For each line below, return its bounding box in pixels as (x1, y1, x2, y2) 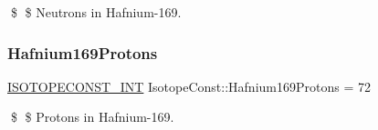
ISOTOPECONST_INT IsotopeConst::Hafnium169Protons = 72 (7, 76, 371, 95)
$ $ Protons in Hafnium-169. (10, 107, 174, 126)
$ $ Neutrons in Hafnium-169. (10, 3, 182, 21)
